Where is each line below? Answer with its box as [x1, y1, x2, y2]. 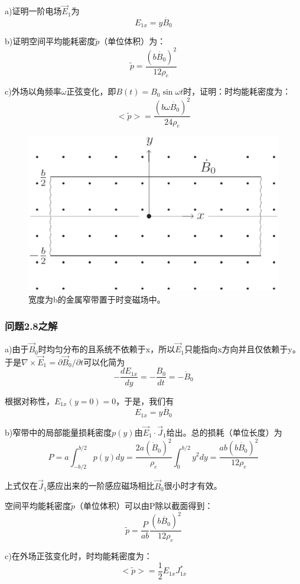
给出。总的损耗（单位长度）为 [166, 426, 282, 438]
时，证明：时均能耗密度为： [183, 85, 291, 98]
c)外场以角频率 [5, 85, 61, 98]
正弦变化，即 [66, 85, 116, 98]
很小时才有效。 [164, 479, 222, 492]
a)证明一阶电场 [5, 5, 62, 17]
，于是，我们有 [116, 394, 174, 407]
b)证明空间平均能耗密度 [5, 35, 96, 47]
